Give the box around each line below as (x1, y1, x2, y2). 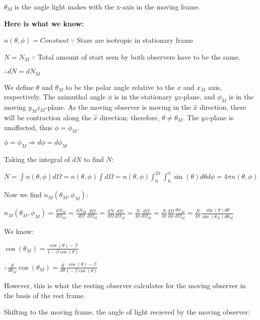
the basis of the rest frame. (4, 290, 86, 300)
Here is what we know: (4, 18, 84, 28)
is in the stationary (114, 91, 172, 102)
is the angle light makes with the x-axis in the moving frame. (14, 1, 200, 11)
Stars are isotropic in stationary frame (77, 35, 193, 45)
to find (83, 154, 104, 164)
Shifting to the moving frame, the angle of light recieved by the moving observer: (4, 307, 250, 317)
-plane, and (181, 91, 215, 102)
